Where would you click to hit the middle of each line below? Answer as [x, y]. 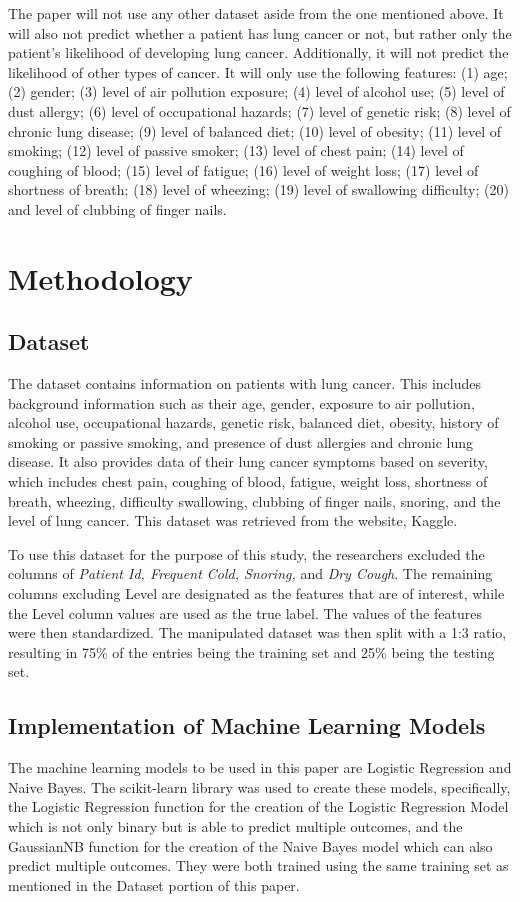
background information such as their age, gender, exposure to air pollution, [241, 402]
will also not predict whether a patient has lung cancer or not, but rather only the [260, 32]
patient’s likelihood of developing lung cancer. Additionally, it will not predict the [258, 52]
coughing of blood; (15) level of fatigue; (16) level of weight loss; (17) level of [243, 169]
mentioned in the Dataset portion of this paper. [154, 884]
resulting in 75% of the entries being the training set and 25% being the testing [251, 651]
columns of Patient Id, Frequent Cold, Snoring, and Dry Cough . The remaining [250, 573]
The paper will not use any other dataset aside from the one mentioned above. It [256, 13]
